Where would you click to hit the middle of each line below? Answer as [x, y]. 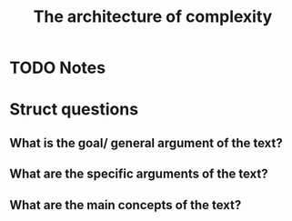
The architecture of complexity [153, 17]
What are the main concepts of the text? [126, 205]
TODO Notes [58, 68]
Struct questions [74, 110]
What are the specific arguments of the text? [139, 174]
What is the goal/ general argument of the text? [146, 143]
